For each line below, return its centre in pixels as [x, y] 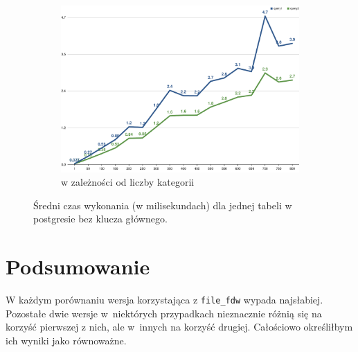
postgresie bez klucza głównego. [100, 219]
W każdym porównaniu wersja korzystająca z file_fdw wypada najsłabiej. [164, 300]
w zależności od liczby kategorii [128, 182]
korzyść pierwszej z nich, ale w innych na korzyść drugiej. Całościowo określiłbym [179, 327]
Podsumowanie [78, 266]
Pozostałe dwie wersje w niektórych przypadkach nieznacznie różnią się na [164, 313]
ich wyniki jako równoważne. [66, 340]
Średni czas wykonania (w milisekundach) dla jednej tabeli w [163, 205]
